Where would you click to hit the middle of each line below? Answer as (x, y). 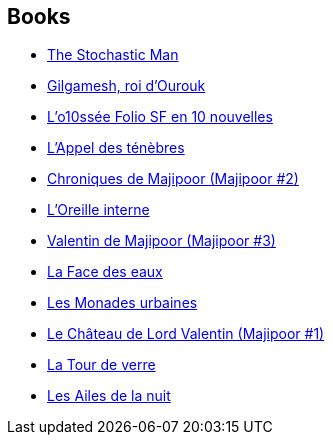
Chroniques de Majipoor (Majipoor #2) (173, 179)
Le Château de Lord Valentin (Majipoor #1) (186, 334)
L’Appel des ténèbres (116, 148)
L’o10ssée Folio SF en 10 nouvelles (160, 117)
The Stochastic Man (113, 55)
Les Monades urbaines (122, 303)
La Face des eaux (105, 272)
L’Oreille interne (98, 210)
